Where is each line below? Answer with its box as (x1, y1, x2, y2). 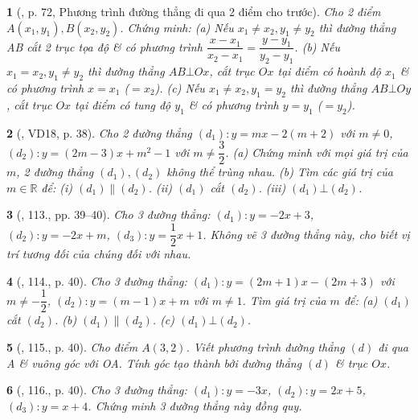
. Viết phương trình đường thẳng (186, 338, 345, 355)
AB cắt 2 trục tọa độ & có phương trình (6, 38, 203, 55)
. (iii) (258, 179, 286, 196)
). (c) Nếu (154, 80, 205, 97)
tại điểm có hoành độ (277, 63, 381, 80)
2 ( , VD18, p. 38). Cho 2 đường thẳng (6, 124, 192, 141)
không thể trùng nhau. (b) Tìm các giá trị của (166, 163, 393, 180)
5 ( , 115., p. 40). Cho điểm (6, 338, 138, 355)
